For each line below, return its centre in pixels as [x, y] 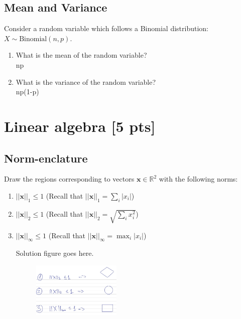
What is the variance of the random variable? [86, 82]
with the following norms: [198, 179]
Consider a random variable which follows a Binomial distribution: [106, 28]
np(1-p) [27, 92]
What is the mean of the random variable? [81, 55]
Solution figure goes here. [55, 253]
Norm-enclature [46, 158]
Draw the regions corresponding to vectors [69, 179]
